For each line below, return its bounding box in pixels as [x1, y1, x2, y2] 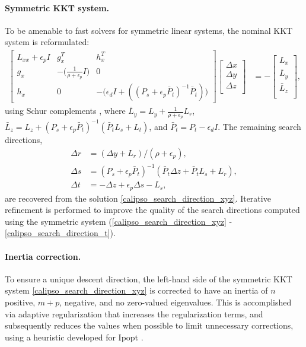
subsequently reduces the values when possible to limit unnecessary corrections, [5, 319, 294, 332]
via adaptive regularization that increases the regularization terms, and [5, 307, 263, 320]
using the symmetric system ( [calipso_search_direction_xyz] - [5, 215, 232, 227]
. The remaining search [218, 120, 301, 132]
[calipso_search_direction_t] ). [5, 227, 116, 239]
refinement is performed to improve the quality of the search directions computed [5, 203, 300, 216]
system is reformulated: [5, 36, 90, 48]
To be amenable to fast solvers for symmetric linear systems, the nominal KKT [5, 24, 293, 36]
